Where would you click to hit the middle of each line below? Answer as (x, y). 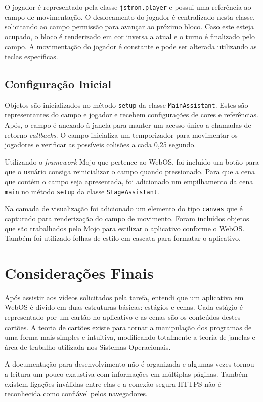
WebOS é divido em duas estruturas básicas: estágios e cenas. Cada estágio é (124, 307)
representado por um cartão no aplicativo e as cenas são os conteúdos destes (123, 317)
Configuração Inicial (58, 84)
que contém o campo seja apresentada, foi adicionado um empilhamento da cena (129, 182)
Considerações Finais (79, 273)
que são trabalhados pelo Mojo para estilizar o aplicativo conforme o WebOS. (125, 228)
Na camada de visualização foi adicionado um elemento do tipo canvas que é (124, 208)
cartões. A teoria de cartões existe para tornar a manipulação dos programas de (128, 327)
